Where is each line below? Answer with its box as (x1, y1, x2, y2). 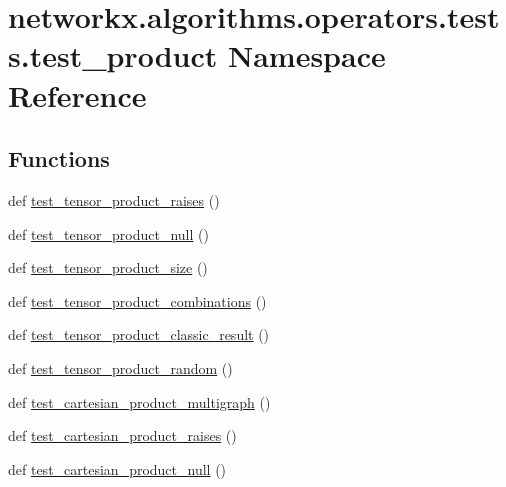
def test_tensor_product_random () (8, 357, 233, 378)
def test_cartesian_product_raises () (8, 425, 237, 446)
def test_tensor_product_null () (8, 223, 209, 244)
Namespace (227, 35, 386, 76)
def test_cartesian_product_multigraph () (8, 391, 271, 412)
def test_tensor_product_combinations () (8, 290, 267, 311)
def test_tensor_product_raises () (8, 189, 220, 210)
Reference (8, 74, 147, 115)
